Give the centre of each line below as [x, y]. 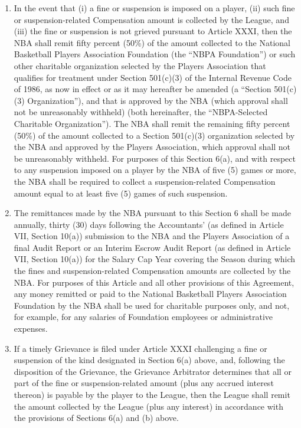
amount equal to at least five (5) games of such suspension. [121, 193]
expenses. [31, 329]
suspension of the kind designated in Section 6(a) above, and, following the [149, 360]
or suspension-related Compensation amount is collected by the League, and [151, 19]
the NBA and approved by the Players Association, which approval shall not [152, 147]
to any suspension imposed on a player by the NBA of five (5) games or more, [155, 170]
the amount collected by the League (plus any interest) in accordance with [148, 406]
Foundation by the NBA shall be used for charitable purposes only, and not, [152, 305]
